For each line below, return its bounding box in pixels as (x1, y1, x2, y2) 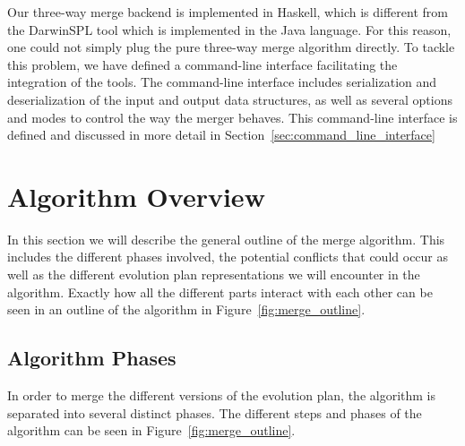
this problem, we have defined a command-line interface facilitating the (7, 55, 398, 73)
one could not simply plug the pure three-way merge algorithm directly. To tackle (7, 38, 455, 56)
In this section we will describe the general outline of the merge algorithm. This (7, 229, 445, 248)
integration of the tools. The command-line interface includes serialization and (7, 73, 437, 91)
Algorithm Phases (7, 344, 177, 372)
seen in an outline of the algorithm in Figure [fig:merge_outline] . (7, 300, 366, 319)
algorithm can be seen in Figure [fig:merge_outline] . (7, 421, 296, 440)
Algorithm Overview (7, 177, 265, 214)
